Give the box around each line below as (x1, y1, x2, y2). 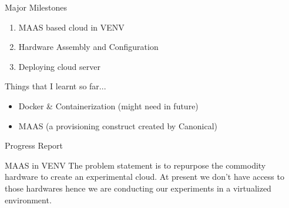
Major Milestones (5, 1, 67, 13)
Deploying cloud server (18, 60, 100, 72)
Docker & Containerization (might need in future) (18, 99, 199, 112)
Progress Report (5, 139, 63, 152)
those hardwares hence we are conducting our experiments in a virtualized (5, 182, 271, 194)
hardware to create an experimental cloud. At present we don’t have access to (5, 170, 284, 183)
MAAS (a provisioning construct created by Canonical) (18, 119, 218, 132)
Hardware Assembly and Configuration (18, 41, 159, 53)
